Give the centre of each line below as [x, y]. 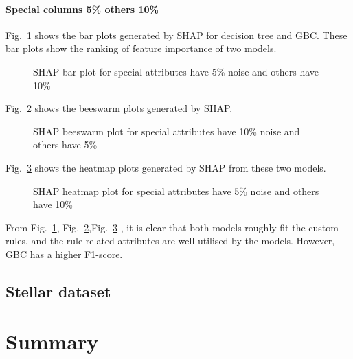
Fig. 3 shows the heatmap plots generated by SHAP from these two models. [166, 167]
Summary [52, 341]
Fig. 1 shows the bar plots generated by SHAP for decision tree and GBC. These [176, 35]
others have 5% [65, 144]
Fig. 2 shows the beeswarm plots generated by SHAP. [119, 108]
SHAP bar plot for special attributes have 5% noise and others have [176, 71]
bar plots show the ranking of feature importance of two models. [141, 48]
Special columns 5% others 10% [82, 9]
